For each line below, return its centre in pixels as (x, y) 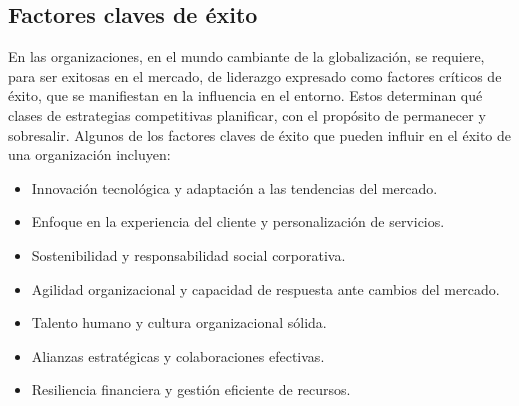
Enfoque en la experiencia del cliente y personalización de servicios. (238, 221)
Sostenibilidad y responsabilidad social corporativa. (188, 254)
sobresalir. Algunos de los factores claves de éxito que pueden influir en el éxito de (260, 134)
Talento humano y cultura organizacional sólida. (179, 322)
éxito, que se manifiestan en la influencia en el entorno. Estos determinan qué (245, 95)
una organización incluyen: (89, 154)
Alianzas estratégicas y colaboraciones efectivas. (178, 355)
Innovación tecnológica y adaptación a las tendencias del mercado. (234, 187)
